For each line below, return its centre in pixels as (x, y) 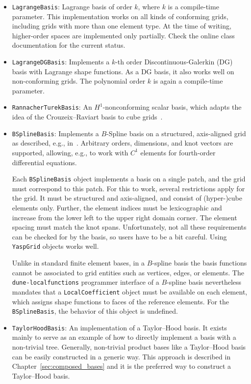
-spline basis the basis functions (200, 263)
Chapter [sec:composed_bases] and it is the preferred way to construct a (122, 366)
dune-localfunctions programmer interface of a (86, 282)
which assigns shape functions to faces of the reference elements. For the (120, 301)
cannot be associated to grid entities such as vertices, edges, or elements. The (128, 272)
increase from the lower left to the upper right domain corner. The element (125, 217)
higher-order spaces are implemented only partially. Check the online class (123, 35)
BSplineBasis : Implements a (55, 133)
